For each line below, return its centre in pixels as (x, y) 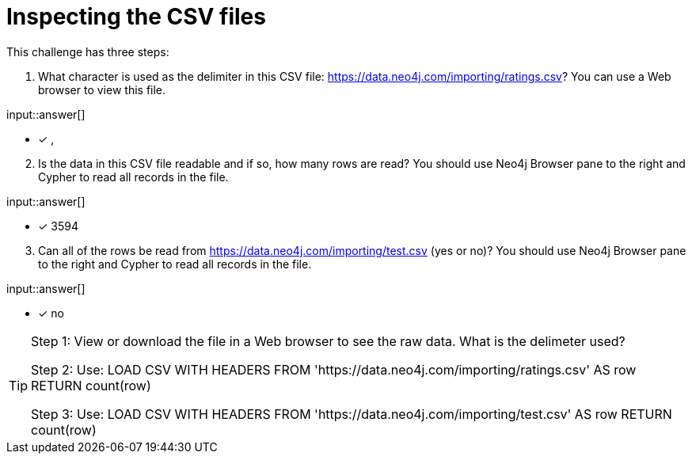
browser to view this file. (102, 89)
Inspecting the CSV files (136, 17)
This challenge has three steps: (88, 51)
